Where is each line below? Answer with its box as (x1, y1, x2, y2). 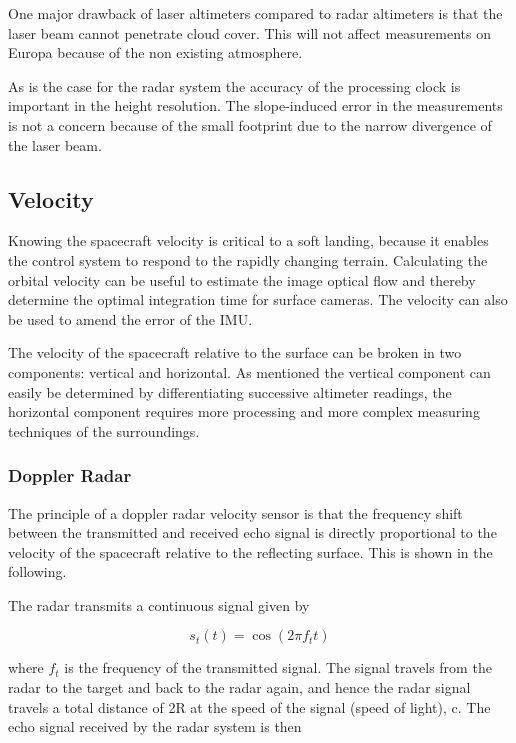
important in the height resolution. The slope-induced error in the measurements (8, 95, 503, 116)
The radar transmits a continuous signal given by (8, 594, 310, 615)
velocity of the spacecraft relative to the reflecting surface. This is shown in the (8, 541, 493, 562)
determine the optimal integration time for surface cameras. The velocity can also (8, 289, 508, 310)
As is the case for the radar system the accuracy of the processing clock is (8, 75, 461, 96)
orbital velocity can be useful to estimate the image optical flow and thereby (8, 269, 476, 290)
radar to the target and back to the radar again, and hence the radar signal (8, 677, 471, 698)
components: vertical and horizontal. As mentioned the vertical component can (8, 361, 491, 382)
